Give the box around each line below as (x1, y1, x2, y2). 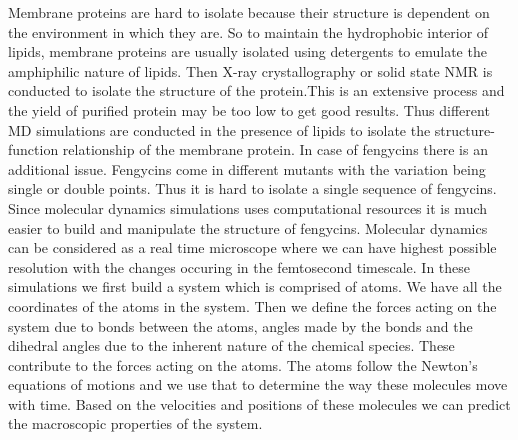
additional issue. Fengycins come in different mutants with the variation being (8, 158, 486, 179)
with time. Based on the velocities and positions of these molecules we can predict (8, 393, 511, 414)
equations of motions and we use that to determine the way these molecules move (8, 374, 508, 395)
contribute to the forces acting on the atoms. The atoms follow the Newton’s (8, 354, 478, 375)
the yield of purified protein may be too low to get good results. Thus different (8, 99, 490, 120)
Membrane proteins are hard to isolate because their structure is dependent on (8, 2, 490, 22)
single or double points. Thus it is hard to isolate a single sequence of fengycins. (8, 178, 497, 199)
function (8, 139, 59, 160)
